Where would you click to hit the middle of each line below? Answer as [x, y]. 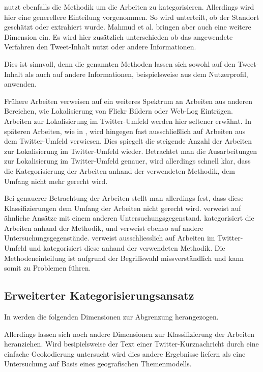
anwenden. [20, 84]
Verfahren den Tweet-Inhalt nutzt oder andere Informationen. [100, 47]
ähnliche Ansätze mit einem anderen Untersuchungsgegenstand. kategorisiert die [129, 218]
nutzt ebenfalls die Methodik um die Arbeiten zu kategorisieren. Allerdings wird [129, 7]
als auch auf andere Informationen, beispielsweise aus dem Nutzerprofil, [137, 74]
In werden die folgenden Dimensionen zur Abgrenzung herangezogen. [111, 317]
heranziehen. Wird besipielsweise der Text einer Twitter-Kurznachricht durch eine [131, 344]
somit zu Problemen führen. [48, 268]
